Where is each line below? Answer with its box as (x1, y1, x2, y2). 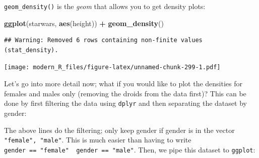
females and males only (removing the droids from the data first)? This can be (4, 88, 246, 98)
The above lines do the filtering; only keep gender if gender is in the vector (4, 124, 235, 135)
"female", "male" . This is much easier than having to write (4, 134, 191, 145)
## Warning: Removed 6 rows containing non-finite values (4, 37, 203, 44)
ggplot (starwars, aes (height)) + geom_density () (4, 18, 164, 28)
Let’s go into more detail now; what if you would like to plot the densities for (4, 78, 242, 89)
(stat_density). (4, 46, 58, 54)
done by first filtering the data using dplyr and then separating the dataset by (4, 98, 247, 108)
